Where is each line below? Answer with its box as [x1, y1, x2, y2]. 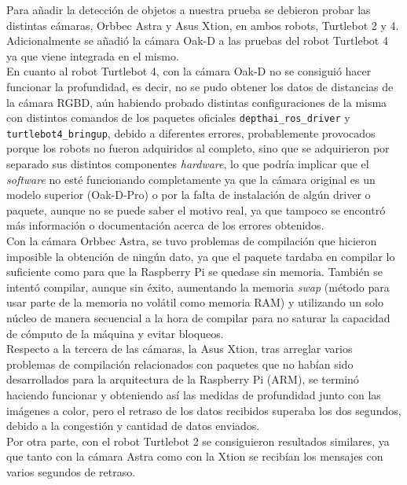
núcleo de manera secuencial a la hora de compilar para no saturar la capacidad [6, 310, 390, 325]
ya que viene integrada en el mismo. [6, 47, 179, 64]
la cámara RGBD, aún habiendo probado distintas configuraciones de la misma [6, 94, 387, 110]
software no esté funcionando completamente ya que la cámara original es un [6, 171, 376, 187]
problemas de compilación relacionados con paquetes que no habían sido [6, 355, 354, 372]
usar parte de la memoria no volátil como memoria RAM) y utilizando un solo [6, 294, 383, 310]
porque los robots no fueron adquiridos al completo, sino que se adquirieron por [6, 140, 390, 156]
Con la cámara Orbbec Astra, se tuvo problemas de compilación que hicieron [6, 233, 377, 249]
